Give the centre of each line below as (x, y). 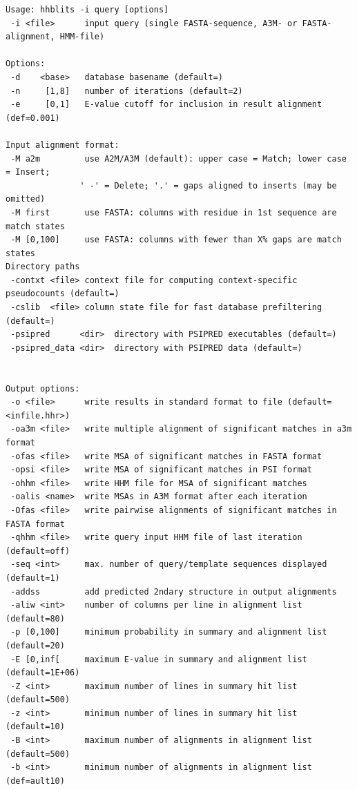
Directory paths (43, 267)
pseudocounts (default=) (62, 294)
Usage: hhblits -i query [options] (87, 10)
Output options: (43, 388)
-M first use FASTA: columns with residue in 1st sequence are (174, 212)
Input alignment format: (62, 145)
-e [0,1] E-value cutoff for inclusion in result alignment (166, 105)
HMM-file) (82, 37)
